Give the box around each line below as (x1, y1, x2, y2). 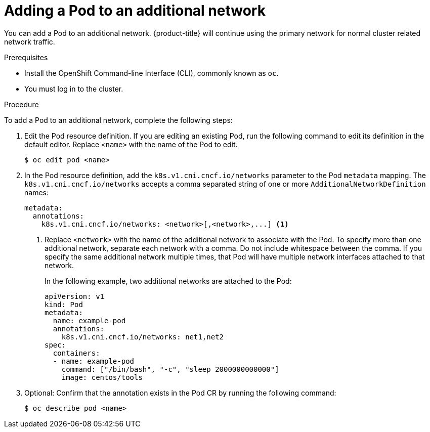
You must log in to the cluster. (24, 84, 123, 93)
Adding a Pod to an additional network (4, 2, 266, 19)
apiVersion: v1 (45, 292, 105, 300)
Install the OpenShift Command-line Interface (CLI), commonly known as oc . (24, 68, 279, 77)
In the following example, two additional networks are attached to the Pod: (45, 276, 292, 285)
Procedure (4, 100, 39, 109)
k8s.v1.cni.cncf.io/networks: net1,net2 (61, 332, 224, 341)
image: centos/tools (61, 373, 143, 381)
